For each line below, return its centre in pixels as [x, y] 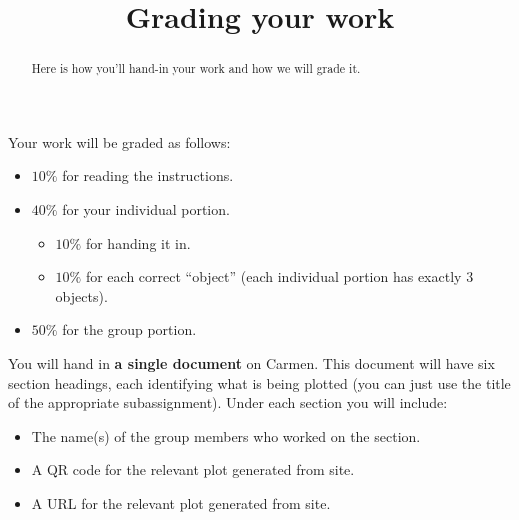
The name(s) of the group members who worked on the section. [226, 435]
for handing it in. [138, 242]
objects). [81, 295]
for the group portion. [129, 329]
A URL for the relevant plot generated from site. [181, 502]
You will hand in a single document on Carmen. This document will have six [251, 362]
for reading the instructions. [148, 175]
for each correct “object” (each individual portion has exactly [273, 276]
